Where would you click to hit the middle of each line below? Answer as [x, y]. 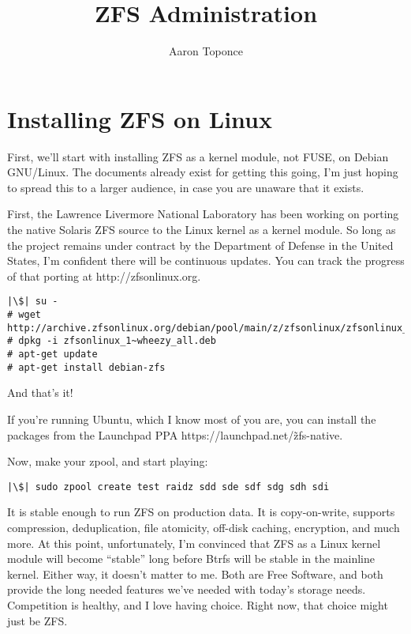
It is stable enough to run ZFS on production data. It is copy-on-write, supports [201, 512]
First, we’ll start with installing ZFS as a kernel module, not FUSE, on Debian [198, 156]
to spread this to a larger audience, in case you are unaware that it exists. [186, 187]
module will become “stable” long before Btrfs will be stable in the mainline [191, 559]
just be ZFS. [37, 620]
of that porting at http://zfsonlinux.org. [104, 275]
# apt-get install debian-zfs [86, 367]
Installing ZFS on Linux [140, 118]
